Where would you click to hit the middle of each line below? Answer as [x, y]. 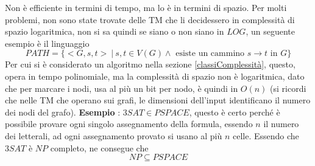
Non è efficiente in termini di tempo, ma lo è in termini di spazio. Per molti [146, 7]
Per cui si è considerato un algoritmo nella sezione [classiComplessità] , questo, [150, 64]
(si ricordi [288, 88]
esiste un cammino [210, 54]
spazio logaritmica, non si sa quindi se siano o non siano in [115, 31]
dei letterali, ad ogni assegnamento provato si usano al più [114, 135]
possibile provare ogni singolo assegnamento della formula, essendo [129, 124]
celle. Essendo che [266, 135]
